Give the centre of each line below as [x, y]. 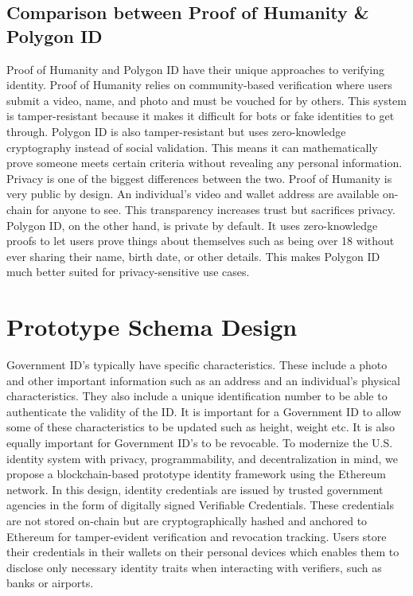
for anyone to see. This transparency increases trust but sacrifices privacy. [215, 209]
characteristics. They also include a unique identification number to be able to [197, 396]
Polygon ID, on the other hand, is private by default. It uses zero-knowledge [192, 225]
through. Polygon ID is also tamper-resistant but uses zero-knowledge [176, 131]
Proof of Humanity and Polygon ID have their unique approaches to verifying [195, 69]
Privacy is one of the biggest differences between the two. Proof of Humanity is [199, 178]
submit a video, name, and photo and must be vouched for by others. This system [206, 100]
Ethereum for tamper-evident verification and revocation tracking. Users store [197, 536]
